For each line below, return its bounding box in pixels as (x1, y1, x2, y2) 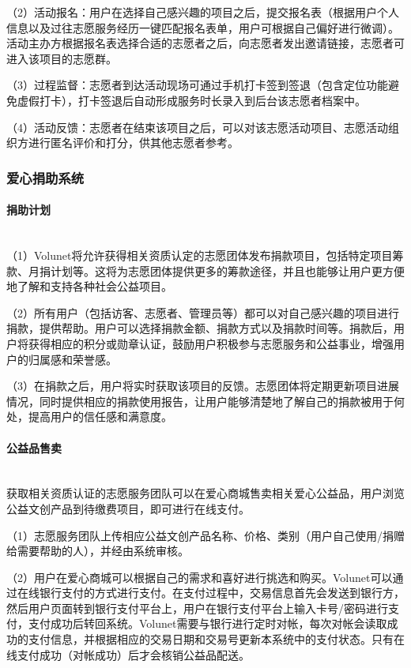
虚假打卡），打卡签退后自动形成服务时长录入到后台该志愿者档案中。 (17, 92, 366, 108)
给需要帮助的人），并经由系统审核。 (6, 542, 189, 559)
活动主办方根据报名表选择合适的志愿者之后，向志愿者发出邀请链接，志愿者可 (6, 35, 405, 51)
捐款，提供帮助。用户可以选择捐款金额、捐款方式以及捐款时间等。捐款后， (6, 320, 394, 336)
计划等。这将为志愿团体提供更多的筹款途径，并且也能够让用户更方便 (50, 262, 405, 279)
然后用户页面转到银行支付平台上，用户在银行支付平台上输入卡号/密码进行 (6, 599, 388, 616)
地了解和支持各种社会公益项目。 (6, 278, 172, 295)
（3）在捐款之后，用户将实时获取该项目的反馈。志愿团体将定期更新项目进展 (6, 377, 399, 394)
